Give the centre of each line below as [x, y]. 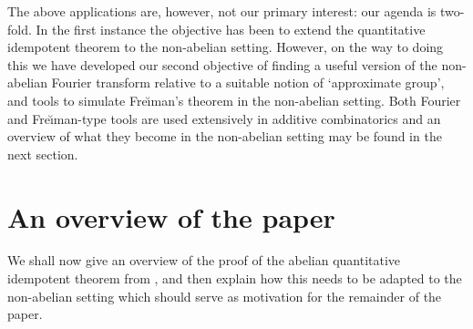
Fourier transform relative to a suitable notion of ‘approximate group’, [248, 82]
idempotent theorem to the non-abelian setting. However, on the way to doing [226, 47]
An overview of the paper [171, 216]
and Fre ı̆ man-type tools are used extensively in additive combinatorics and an [224, 118]
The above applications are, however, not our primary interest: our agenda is [222, 11]
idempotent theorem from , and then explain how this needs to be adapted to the [235, 278]
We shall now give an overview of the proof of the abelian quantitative [204, 260]
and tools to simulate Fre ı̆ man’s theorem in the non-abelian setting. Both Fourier [234, 100]
